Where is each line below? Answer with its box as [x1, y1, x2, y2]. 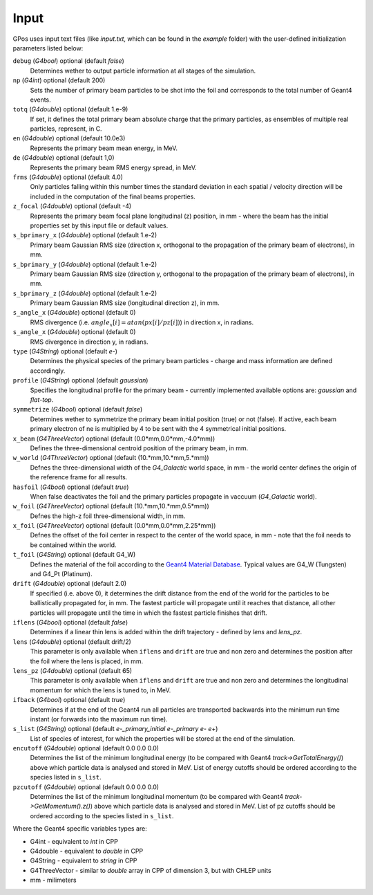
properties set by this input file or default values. [30, 221, 169, 230]
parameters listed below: [12, 44, 84, 52]
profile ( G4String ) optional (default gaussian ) [12, 376, 149, 385]
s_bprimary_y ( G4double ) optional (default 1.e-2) [12, 260, 157, 268]
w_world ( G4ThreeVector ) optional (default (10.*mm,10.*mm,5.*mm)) [12, 454, 210, 462]
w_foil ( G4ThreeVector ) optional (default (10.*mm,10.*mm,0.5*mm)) [12, 502, 210, 510]
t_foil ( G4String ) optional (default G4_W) [12, 551, 136, 559]
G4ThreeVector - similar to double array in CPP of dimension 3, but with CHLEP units [30, 866, 272, 874]
